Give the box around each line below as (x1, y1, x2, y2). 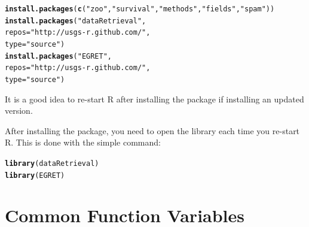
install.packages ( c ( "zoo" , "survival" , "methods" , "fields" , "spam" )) (5, 5, 275, 13)
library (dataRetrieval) (5, 159, 99, 168)
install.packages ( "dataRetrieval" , (5, 16, 146, 25)
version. (5, 104, 33, 117)
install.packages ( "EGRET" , (5, 52, 112, 60)
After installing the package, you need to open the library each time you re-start (5, 124, 300, 137)
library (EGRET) (5, 171, 65, 180)
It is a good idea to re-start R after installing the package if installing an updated (5, 92, 304, 105)
